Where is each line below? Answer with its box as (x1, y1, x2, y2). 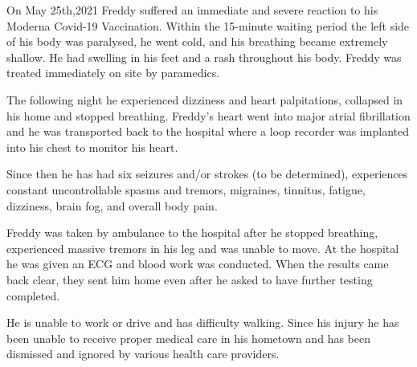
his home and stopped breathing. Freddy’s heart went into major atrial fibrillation (6, 107, 411, 124)
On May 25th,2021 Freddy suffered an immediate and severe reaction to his (6, 2, 378, 18)
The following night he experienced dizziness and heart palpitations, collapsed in (6, 91, 403, 108)
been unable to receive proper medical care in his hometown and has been (6, 329, 370, 346)
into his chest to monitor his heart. (6, 138, 178, 155)
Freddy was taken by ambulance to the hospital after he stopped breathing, (6, 224, 378, 241)
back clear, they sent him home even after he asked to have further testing (6, 271, 373, 287)
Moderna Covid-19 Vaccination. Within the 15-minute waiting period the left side (6, 17, 410, 34)
